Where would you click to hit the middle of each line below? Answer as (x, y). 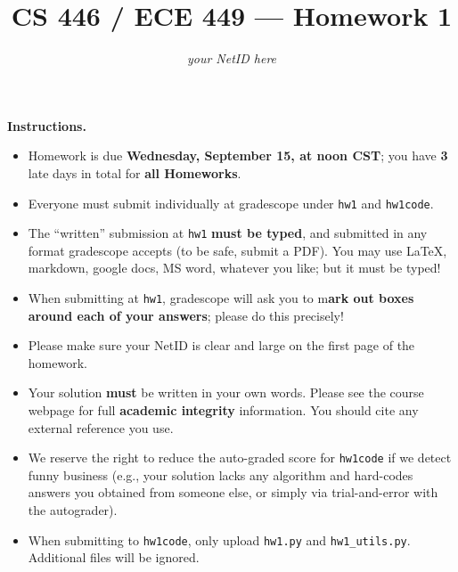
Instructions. (47, 125)
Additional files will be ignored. (114, 557)
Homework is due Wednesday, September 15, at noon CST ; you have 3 (238, 155)
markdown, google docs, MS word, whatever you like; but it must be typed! (234, 268)
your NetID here (232, 58)
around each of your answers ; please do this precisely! (186, 315)
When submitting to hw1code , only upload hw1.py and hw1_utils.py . (219, 539)
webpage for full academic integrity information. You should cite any (223, 410)
